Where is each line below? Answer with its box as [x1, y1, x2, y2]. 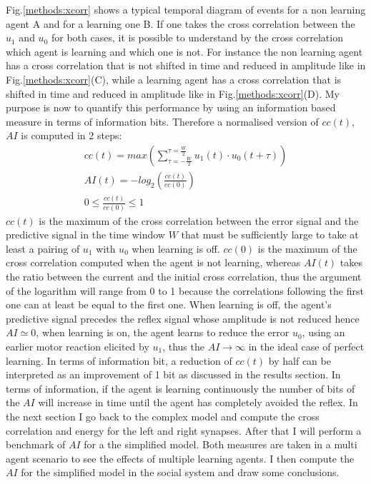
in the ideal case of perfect [248, 339, 365, 353]
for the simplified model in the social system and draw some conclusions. [21, 465, 340, 480]
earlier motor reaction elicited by [6, 339, 149, 353]
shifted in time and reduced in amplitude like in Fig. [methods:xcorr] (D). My [6, 86, 340, 101]
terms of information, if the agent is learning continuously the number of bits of [6, 380, 355, 395]
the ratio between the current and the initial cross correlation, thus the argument [6, 269, 362, 284]
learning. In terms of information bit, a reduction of [6, 353, 232, 368]
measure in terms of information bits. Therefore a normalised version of [6, 114, 319, 128]
